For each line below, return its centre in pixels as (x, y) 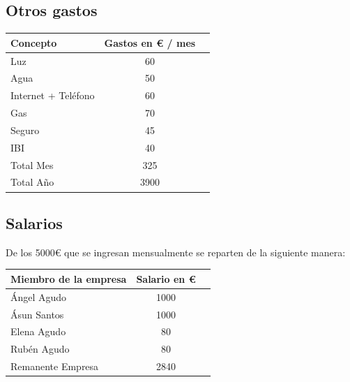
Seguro (25, 130)
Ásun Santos (37, 314)
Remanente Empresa (55, 366)
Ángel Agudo (39, 296)
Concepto (34, 42)
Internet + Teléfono (53, 95)
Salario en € (166, 278)
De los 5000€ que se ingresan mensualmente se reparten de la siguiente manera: (176, 252)
